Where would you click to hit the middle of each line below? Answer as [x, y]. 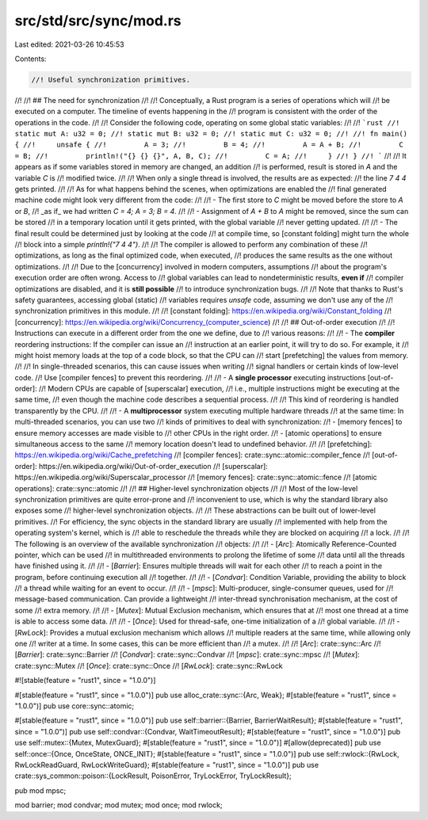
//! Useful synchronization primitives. [111, 80]
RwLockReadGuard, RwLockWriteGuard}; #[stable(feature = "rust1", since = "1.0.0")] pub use [167, 765]
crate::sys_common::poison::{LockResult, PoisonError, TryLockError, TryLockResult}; [153, 776]
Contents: [31, 59]
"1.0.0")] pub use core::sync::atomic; [75, 706]
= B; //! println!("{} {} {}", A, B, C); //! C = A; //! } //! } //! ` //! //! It [211, 155]
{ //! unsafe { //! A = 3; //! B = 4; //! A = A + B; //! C [209, 145]
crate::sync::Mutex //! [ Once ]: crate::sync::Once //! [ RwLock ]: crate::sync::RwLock [149, 666]
